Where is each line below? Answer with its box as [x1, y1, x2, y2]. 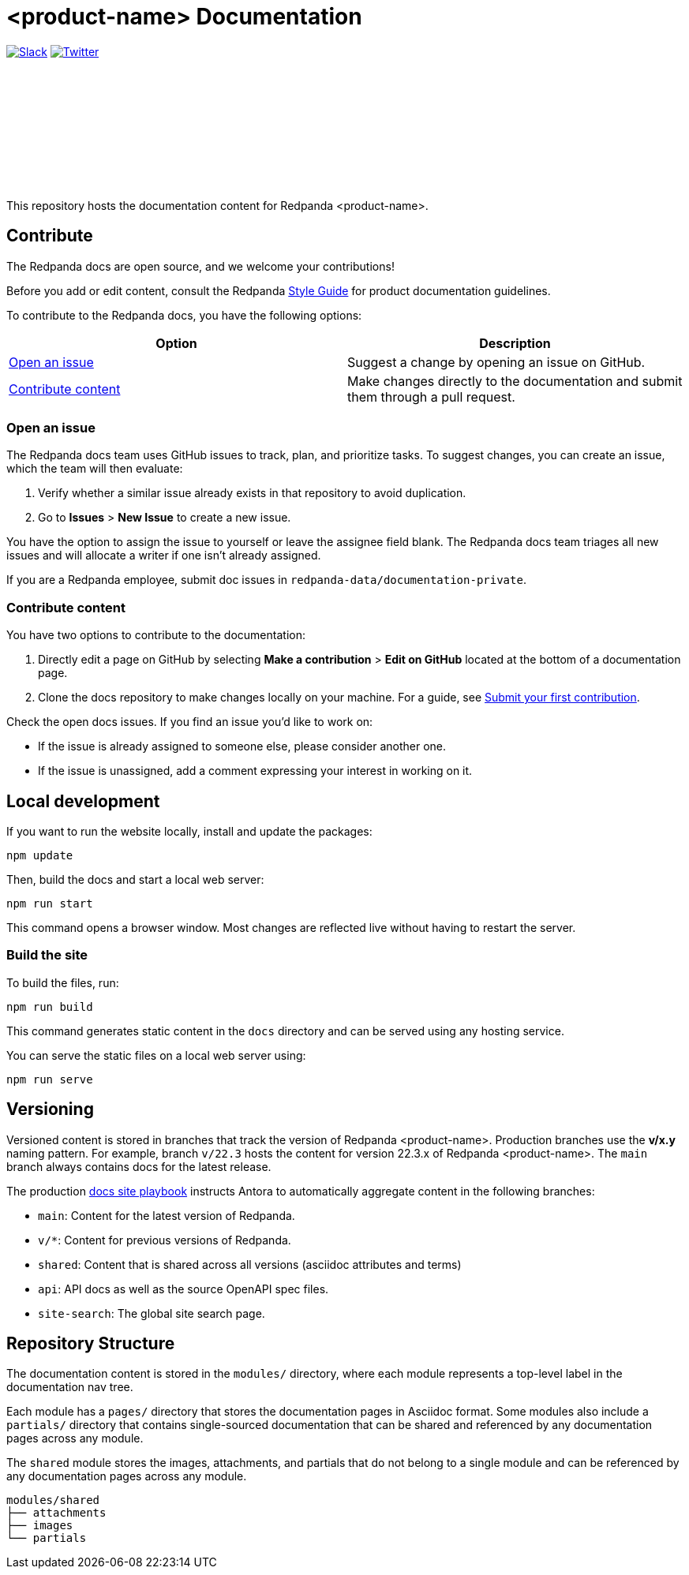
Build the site [6, 947, 88, 963]
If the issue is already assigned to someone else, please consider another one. [38, 739, 447, 754]
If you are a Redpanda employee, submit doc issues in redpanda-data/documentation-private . [6, 573, 526, 587]
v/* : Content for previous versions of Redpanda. [38, 1233, 291, 1247]
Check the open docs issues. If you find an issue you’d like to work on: [6, 715, 373, 729]
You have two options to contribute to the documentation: [6, 628, 305, 642]
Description [479, 335, 551, 351]
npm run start [6, 896, 93, 910]
